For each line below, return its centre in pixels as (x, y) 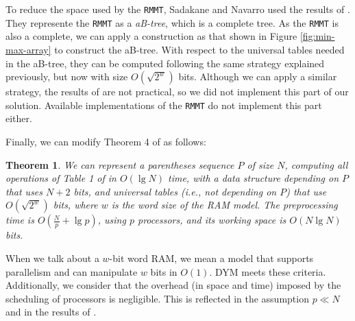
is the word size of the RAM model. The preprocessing (224, 205)
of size (260, 164)
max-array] (28, 49)
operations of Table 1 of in (61, 178)
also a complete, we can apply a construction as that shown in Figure (151, 36)
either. (19, 118)
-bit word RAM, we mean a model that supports (211, 258)
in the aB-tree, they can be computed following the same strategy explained (165, 63)
